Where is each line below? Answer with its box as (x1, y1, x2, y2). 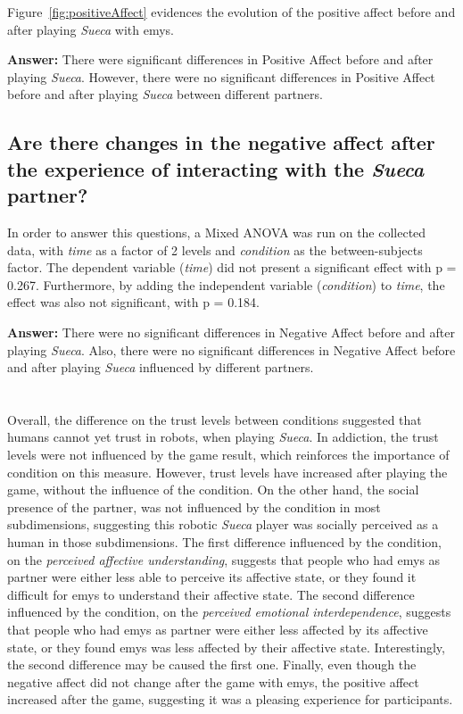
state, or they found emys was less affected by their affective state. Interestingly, (7, 637, 445, 656)
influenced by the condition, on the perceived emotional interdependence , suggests (7, 602, 451, 621)
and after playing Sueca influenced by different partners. (7, 358, 314, 377)
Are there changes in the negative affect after (7, 129, 435, 156)
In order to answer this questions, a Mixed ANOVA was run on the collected (7, 222, 426, 241)
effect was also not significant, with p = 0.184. (7, 293, 260, 311)
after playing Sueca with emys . (7, 20, 174, 38)
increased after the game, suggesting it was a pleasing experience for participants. (7, 690, 453, 709)
